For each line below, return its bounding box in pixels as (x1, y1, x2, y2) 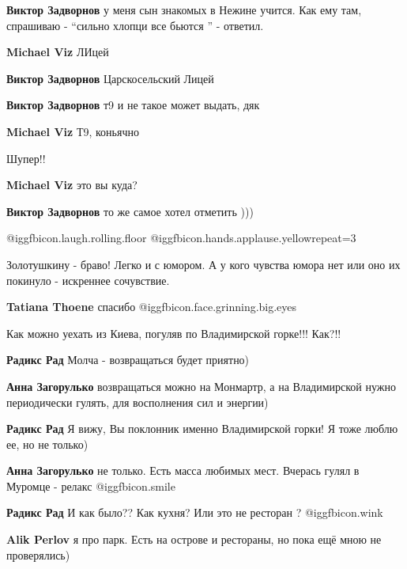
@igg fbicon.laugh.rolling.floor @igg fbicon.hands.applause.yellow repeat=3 (6, 229, 356, 246)
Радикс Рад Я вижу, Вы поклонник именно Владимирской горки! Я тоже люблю (6, 420, 398, 437)
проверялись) (6, 546, 70, 563)
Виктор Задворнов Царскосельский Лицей (6, 70, 214, 86)
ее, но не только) (6, 435, 89, 452)
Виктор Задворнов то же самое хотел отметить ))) (6, 203, 254, 219)
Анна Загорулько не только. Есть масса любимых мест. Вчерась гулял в (6, 462, 360, 479)
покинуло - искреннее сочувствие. (6, 271, 170, 288)
